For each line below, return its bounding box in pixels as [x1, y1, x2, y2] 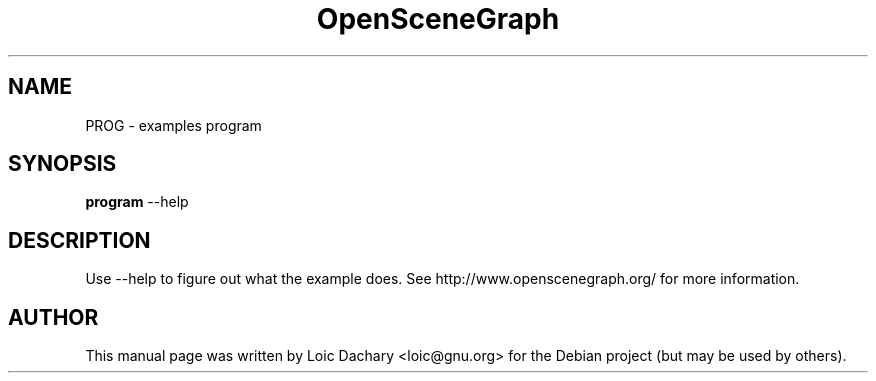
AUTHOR [8, 304, 99, 330]
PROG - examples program [85, 116, 262, 134]
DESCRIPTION [8, 227, 151, 253]
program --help [85, 193, 189, 211]
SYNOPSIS [8, 151, 117, 177]
